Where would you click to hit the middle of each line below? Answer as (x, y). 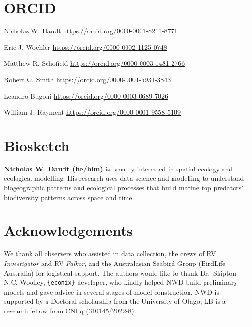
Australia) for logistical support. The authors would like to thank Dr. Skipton (120, 272)
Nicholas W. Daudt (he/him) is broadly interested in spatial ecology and (118, 168)
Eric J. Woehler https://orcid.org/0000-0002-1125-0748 (86, 47)
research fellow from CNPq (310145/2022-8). (70, 310)
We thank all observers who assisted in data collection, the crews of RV (110, 254)
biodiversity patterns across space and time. (69, 197)
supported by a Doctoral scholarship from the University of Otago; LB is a (115, 301)
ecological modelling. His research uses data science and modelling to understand (124, 178)
